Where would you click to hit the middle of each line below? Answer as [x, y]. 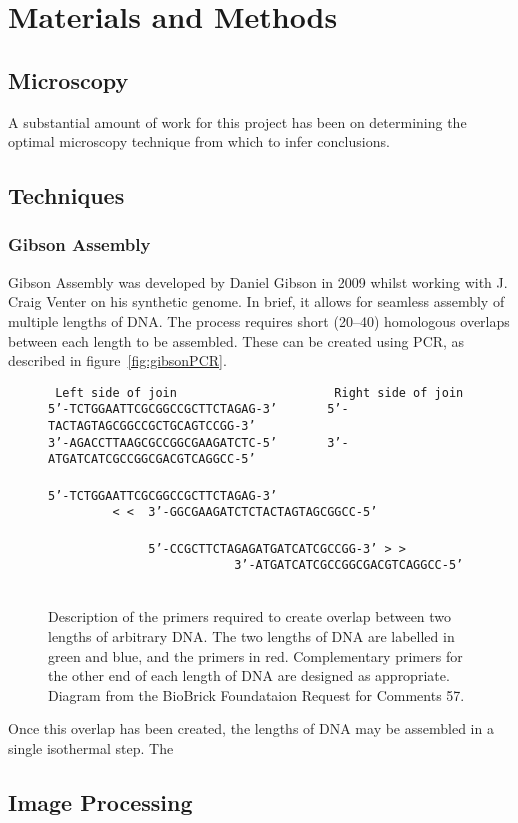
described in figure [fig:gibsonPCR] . [117, 360]
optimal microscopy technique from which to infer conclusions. [199, 141]
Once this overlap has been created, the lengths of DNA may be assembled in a [251, 728]
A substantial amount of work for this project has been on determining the [237, 121]
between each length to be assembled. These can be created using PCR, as [236, 340]
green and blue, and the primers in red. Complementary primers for [255, 655]
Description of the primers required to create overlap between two [250, 616]
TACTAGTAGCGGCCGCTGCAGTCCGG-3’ [152, 426]
